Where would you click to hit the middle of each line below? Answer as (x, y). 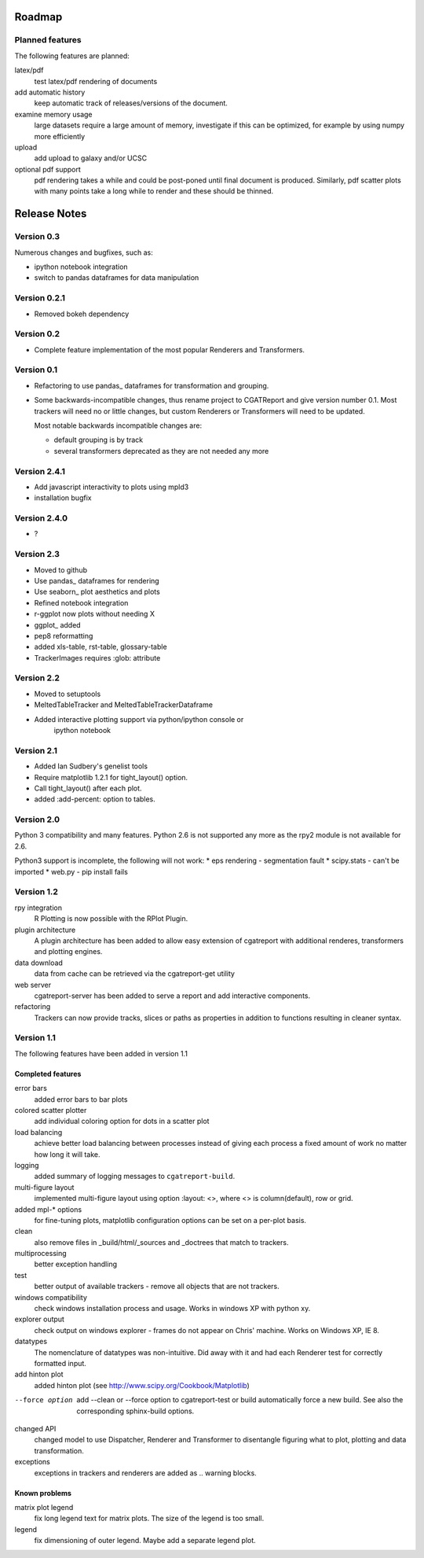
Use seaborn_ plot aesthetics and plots (97, 592)
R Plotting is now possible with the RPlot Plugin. (111, 919)
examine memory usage (54, 114)
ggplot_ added (58, 624)
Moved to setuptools (68, 694)
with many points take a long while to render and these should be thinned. (154, 191)
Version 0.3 (37, 237)
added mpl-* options (48, 1209)
